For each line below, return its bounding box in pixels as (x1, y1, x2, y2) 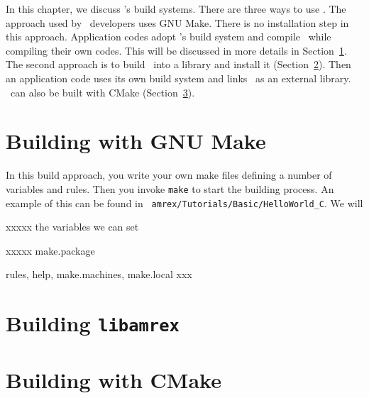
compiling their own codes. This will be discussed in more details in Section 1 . (6, 43, 347, 57)
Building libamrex (6, 309, 180, 338)
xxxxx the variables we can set (6, 219, 139, 234)
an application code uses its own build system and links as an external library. (6, 70, 351, 85)
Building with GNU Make (6, 126, 266, 155)
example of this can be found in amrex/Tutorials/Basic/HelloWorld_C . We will (6, 195, 363, 210)
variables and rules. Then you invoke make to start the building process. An (6, 181, 334, 196)
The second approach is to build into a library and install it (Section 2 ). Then (6, 57, 351, 72)
